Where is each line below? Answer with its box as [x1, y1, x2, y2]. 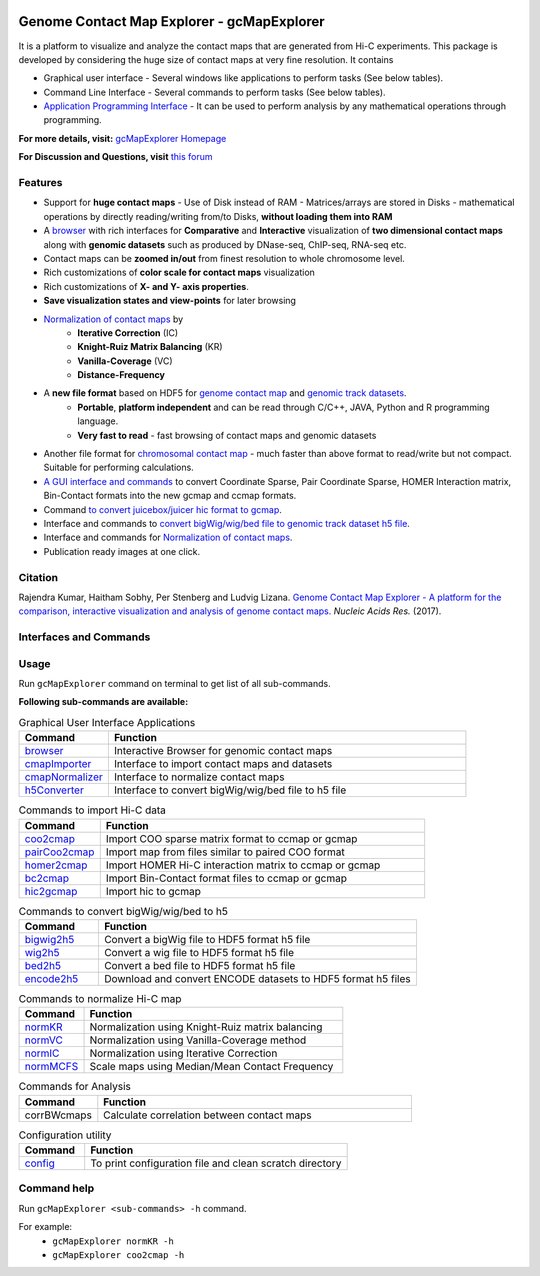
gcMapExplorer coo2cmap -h [52, 1249, 185, 1260]
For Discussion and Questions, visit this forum [18, 151, 214, 163]
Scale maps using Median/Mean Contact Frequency [89, 1060, 334, 1074]
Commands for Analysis [18, 1080, 132, 1094]
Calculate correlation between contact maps [103, 1108, 312, 1122]
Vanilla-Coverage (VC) [77, 355, 174, 367]
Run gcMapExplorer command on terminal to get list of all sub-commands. [18, 678, 331, 689]
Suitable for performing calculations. [43, 461, 194, 474]
